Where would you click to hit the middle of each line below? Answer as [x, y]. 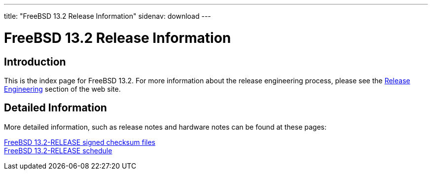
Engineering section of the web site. [62, 89]
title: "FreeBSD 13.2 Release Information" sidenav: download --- [108, 16]
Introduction [35, 62]
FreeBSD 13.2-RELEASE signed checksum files [80, 142]
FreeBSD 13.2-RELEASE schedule [58, 150]
